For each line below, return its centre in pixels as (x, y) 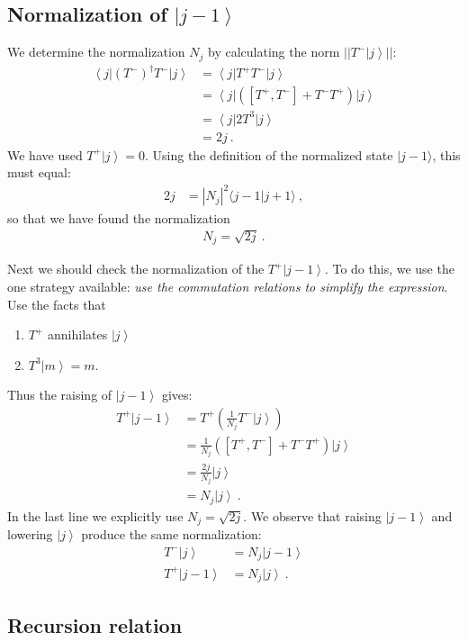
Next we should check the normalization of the (136, 269)
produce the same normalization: (171, 534)
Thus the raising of (60, 395)
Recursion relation (95, 624)
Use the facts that (57, 304)
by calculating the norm (274, 52)
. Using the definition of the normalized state (269, 154)
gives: (177, 395)
